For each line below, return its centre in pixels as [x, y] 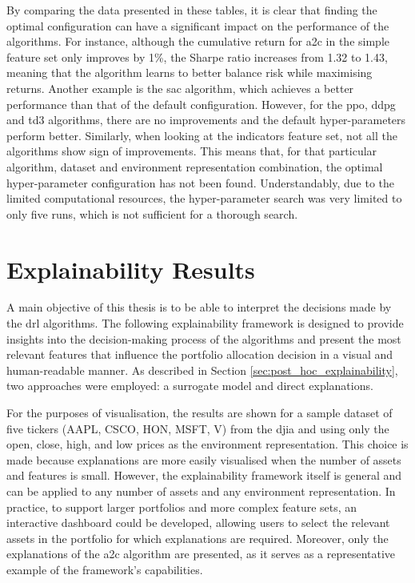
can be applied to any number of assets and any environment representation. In [201, 491]
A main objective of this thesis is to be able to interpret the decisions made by [199, 307]
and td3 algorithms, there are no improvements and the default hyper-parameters [206, 120]
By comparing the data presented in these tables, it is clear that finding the [192, 10]
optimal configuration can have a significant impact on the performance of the [198, 25]
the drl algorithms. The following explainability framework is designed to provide [205, 323]
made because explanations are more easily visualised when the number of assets [204, 459]
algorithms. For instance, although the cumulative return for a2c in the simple [198, 41]
